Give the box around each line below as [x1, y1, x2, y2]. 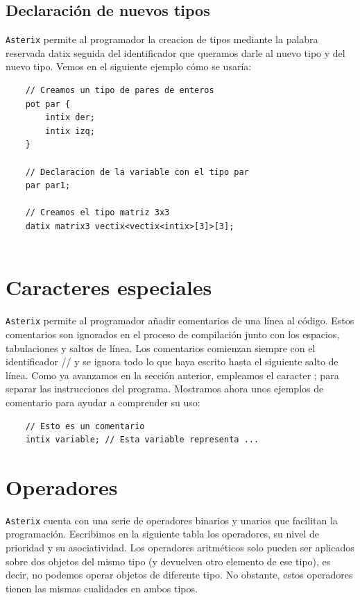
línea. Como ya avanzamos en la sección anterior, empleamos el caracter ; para [6, 367, 339, 382]
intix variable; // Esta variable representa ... [25, 435, 259, 445]
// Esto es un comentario [25, 421, 145, 431]
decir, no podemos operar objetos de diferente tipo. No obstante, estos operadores [6, 567, 353, 582]
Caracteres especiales [6, 273, 212, 301]
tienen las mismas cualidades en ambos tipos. [6, 581, 198, 595]
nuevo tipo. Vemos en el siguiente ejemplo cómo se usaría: [6, 59, 252, 74]
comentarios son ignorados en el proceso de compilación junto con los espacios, [6, 326, 340, 341]
